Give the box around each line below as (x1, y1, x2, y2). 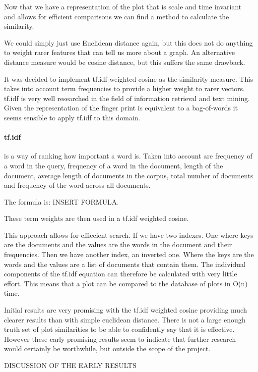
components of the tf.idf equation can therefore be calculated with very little (4, 268, 237, 279)
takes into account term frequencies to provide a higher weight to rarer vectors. (4, 83, 245, 94)
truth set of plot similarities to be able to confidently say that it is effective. (4, 324, 235, 334)
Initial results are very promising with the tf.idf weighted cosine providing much (4, 305, 247, 315)
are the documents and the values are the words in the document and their (4, 239, 232, 250)
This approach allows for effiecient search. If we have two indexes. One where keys (4, 229, 254, 240)
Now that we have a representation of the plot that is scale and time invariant (4, 1, 242, 11)
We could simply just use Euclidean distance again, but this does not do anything (4, 37, 253, 48)
